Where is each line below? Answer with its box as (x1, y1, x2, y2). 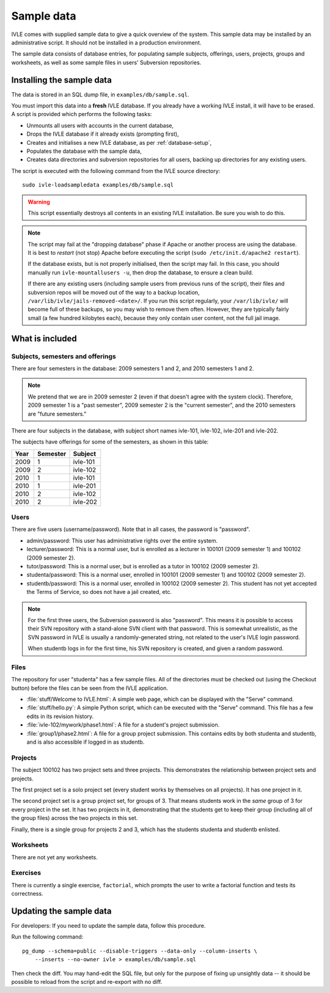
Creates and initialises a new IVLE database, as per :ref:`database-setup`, (26, 139, 212, 146)
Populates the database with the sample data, (26, 147, 142, 155)
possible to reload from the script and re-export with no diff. (11, 978, 163, 986)
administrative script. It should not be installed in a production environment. (11, 38, 202, 46)
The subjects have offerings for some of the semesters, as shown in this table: (11, 438, 209, 445)
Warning (28, 198, 50, 205)
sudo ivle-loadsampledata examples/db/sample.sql (22, 181, 174, 189)
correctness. (11, 890, 43, 898)
